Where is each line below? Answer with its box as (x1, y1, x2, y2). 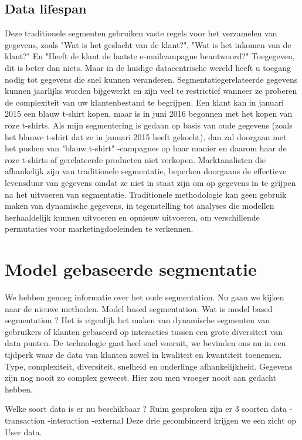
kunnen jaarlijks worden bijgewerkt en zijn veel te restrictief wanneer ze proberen (5, 84, 297, 97)
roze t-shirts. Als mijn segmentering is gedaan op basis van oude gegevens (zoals (5, 119, 293, 131)
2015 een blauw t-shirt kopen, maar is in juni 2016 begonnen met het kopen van (5, 107, 293, 120)
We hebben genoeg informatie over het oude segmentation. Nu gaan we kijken (5, 291, 284, 303)
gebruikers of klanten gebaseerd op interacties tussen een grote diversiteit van (5, 325, 283, 337)
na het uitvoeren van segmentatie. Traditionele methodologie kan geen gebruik (5, 188, 287, 200)
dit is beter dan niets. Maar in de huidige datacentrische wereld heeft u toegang (5, 61, 291, 73)
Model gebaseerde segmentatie (5, 257, 257, 281)
